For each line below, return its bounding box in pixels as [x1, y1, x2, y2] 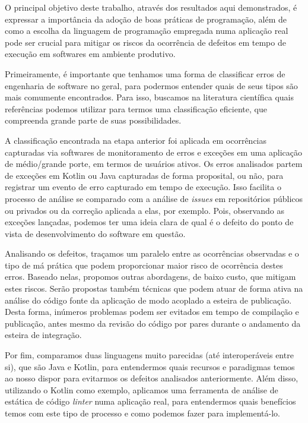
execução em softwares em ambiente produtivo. [5, 48, 176, 60]
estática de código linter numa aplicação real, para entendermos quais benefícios [5, 395, 296, 408]
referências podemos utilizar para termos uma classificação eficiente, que [5, 102, 267, 115]
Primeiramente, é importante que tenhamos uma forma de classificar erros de [5, 67, 285, 80]
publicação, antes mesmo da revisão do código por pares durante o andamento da [5, 317, 301, 329]
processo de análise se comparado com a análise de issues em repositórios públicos [5, 192, 303, 204]
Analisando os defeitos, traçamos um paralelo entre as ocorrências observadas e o [5, 247, 299, 260]
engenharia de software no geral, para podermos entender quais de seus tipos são [5, 79, 298, 91]
